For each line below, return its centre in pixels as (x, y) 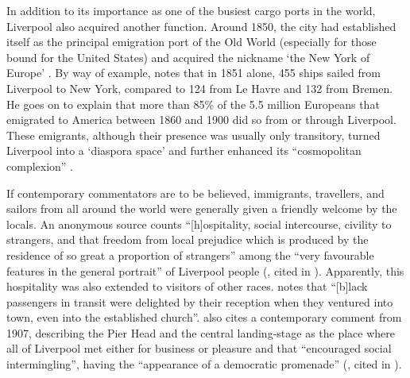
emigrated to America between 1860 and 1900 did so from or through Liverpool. (201, 120)
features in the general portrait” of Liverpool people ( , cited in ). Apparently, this (205, 270)
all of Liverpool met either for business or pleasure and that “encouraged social (199, 348)
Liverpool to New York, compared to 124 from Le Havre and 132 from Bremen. (200, 88)
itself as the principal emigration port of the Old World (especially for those (191, 42)
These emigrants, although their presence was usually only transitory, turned (193, 135)
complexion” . (40, 166)
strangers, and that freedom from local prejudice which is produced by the (188, 239)
